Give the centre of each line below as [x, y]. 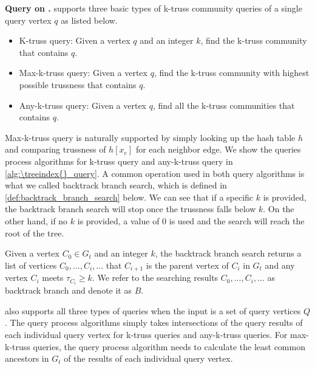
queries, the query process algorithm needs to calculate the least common [169, 346]
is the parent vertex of [187, 265]
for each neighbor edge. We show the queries [218, 149]
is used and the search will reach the [237, 220]
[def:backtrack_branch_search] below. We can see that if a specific [129, 197]
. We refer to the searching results [155, 278]
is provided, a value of [118, 220]
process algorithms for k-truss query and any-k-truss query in [119, 161]
